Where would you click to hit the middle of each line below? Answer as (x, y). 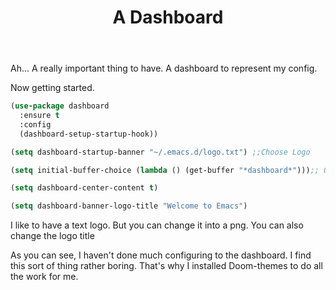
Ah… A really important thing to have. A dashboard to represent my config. (164, 68)
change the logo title (52, 236)
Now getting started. (52, 88)
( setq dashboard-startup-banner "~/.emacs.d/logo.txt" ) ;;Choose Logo (160, 152)
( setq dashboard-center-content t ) (84, 188)
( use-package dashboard (60, 106)
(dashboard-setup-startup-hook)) (89, 134)
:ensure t (39, 116)
